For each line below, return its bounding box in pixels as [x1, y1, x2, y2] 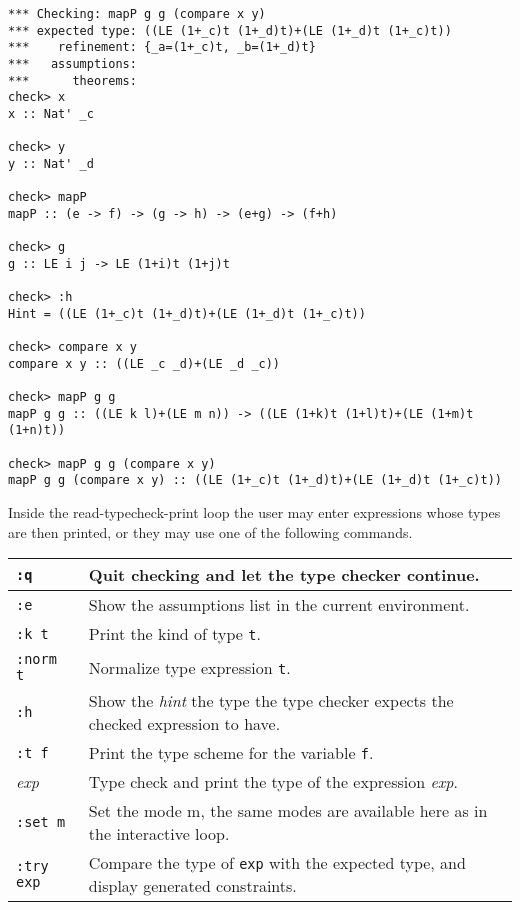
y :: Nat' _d [8, 156, 94, 171]
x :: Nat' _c [8, 106, 94, 121]
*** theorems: [8, 73, 137, 88]
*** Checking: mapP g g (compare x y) [8, 7, 266, 21]
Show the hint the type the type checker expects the [88, 689, 454, 713]
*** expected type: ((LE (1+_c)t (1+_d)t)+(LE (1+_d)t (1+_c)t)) [8, 23, 452, 38]
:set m [16, 814, 66, 831]
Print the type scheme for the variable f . [88, 741, 374, 765]
